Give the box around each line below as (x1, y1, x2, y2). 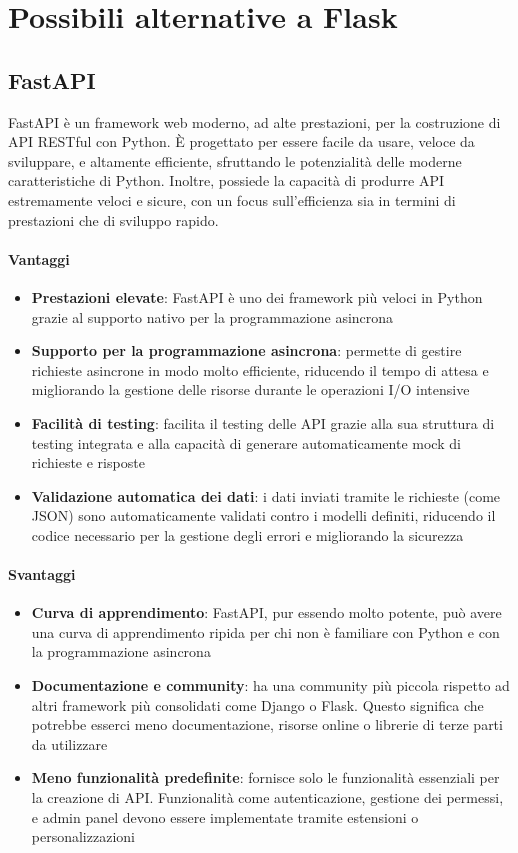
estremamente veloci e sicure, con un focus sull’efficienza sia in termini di (8, 189, 456, 210)
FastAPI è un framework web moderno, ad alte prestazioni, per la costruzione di (8, 111, 501, 132)
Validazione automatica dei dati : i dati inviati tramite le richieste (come (31, 485, 501, 506)
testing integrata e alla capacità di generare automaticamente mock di (31, 432, 461, 453)
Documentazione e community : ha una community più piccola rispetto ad (31, 675, 510, 696)
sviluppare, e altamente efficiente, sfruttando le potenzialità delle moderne (8, 150, 462, 171)
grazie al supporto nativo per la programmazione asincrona (31, 306, 394, 327)
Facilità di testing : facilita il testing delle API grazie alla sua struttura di (31, 412, 495, 433)
